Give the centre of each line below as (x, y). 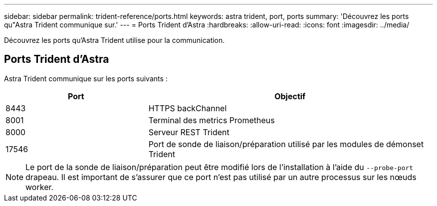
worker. (40, 187)
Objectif (290, 96)
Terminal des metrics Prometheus (212, 120)
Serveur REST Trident (189, 132)
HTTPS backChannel (188, 108)
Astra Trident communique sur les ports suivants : (86, 78)
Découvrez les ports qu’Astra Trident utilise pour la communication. (114, 40)
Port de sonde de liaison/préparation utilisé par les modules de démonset (286, 144)
